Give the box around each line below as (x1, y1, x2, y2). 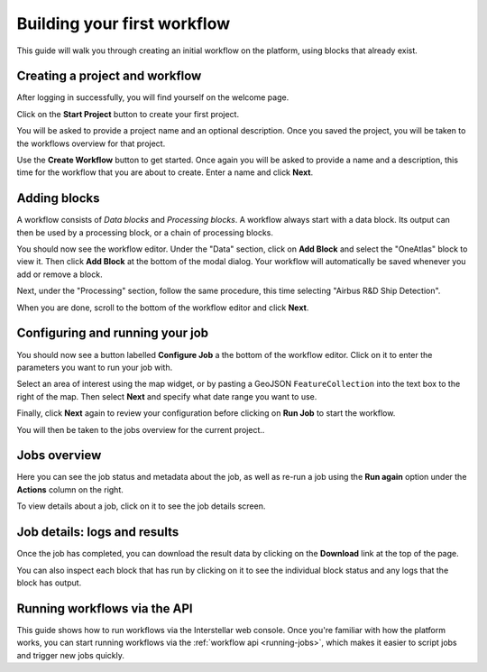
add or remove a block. (16, 269, 103, 280)
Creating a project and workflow (16, 69, 202, 84)
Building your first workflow (16, 14, 231, 33)
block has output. (16, 577, 82, 588)
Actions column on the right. (16, 483, 124, 495)
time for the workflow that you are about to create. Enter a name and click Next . (16, 167, 314, 178)
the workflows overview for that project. (16, 138, 166, 149)
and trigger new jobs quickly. (16, 649, 125, 660)
